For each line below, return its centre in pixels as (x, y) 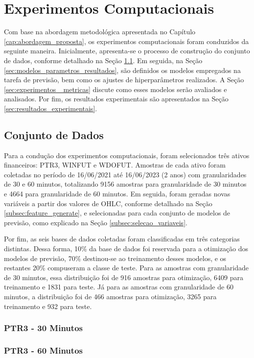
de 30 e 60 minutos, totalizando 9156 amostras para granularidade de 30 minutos (125, 184)
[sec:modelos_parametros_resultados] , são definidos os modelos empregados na (122, 70)
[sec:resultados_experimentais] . (51, 108)
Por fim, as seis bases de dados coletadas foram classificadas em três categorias (122, 239)
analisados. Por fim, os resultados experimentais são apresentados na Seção (116, 99)
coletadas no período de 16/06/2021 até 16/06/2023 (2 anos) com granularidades (125, 174)
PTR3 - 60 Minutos (43, 350)
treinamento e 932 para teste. (48, 306)
